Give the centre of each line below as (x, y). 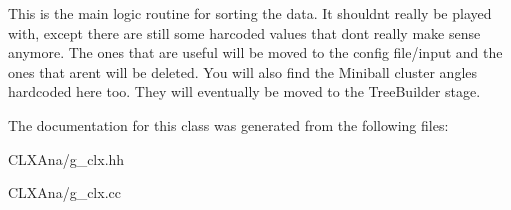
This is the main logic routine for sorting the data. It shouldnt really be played (250, 13)
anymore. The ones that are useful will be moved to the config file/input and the (255, 52)
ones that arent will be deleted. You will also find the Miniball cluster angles (243, 71)
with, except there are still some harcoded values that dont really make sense (244, 32)
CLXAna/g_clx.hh (66, 158)
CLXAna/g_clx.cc (64, 192)
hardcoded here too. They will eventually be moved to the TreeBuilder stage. (244, 91)
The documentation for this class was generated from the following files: (228, 124)
